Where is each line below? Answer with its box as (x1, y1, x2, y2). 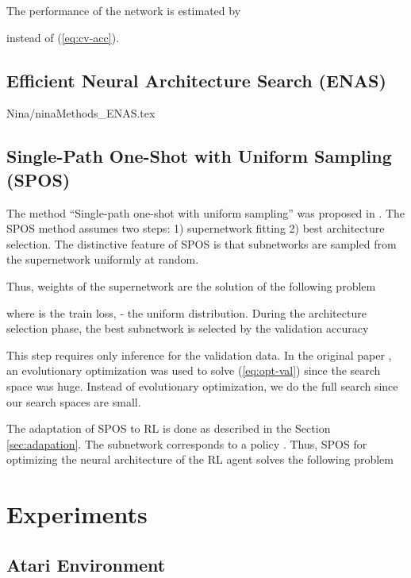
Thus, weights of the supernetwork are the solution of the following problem (6, 277, 376, 294)
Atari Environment (6, 552, 166, 576)
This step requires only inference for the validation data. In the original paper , (6, 346, 392, 363)
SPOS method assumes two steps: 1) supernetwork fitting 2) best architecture (6, 220, 385, 237)
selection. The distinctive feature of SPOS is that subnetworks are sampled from (6, 235, 397, 252)
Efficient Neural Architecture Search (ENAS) (6, 67, 386, 92)
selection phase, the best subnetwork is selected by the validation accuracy (6, 320, 369, 337)
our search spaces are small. (6, 393, 141, 410)
